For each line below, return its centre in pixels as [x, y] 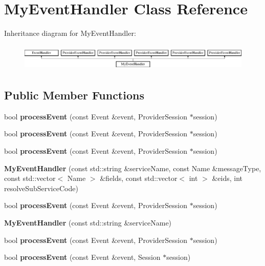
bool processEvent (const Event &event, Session [82, 257]
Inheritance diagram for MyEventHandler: [70, 33]
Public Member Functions [74, 95]
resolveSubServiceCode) [41, 188]
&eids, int [227, 178]
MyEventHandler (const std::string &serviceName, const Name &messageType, [133, 168]
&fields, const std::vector [139, 178]
